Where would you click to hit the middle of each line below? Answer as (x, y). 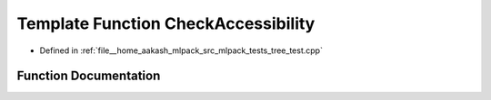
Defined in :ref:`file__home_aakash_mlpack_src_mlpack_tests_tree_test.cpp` (181, 50)
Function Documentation (89, 76)
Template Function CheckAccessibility (166, 23)
